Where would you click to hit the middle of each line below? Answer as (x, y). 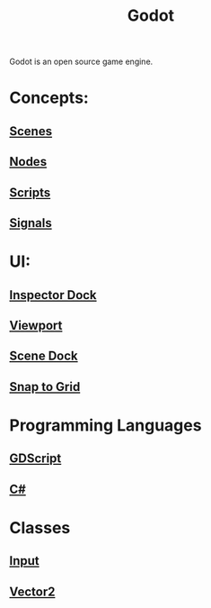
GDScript (35, 459)
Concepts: (49, 98)
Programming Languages (105, 425)
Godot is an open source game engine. (81, 62)
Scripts (30, 192)
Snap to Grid (45, 387)
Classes (40, 527)
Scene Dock (44, 356)
